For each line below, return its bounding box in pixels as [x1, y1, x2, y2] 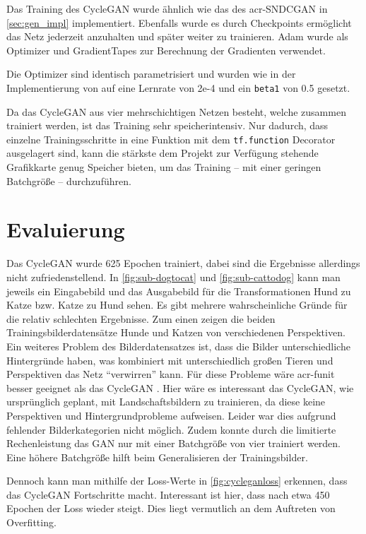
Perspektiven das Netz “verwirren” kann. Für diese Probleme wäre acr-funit [6, 367, 335, 381]
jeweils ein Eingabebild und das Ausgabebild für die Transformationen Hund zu [6, 283, 351, 298]
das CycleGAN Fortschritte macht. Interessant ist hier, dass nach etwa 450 [6, 487, 330, 502]
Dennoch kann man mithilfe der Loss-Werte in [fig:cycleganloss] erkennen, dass [6, 473, 348, 488]
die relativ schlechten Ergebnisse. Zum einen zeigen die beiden [6, 311, 276, 326]
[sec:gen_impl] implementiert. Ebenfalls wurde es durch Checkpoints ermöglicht [6, 15, 352, 30]
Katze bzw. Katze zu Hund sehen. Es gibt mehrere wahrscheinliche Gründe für [6, 297, 348, 312]
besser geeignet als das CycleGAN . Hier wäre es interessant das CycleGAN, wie [6, 380, 354, 395]
